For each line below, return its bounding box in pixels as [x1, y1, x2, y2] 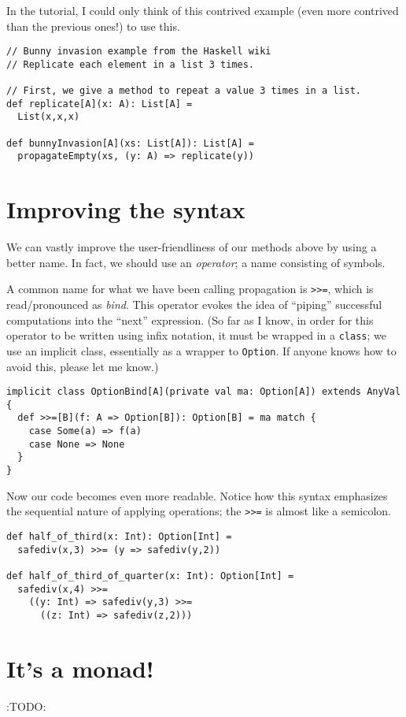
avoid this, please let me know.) [6, 358, 159, 374]
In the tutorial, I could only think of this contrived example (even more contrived [6, 2, 399, 18]
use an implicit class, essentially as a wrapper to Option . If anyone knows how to [6, 342, 397, 358]
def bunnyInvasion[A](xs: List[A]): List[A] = [6, 137, 254, 149]
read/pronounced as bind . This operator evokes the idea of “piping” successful [6, 296, 382, 313]
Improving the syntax [6, 193, 245, 225]
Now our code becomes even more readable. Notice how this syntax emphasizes [6, 487, 388, 503]
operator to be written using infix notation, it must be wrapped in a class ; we [6, 327, 386, 344]
